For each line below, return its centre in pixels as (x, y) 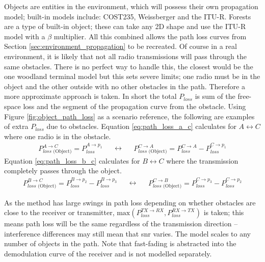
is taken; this (224, 212)
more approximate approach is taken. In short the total (90, 96)
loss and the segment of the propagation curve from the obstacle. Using (135, 106)
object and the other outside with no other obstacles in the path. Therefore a (125, 86)
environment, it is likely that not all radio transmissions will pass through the (125, 56)
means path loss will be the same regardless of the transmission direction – (121, 224)
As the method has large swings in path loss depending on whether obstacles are (130, 202)
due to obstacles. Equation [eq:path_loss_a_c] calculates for (141, 126)
